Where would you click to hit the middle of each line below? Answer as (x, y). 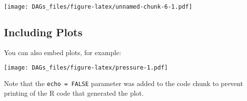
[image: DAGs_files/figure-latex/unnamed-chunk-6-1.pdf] (98, 7)
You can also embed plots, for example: (63, 52)
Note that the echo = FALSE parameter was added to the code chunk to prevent (123, 83)
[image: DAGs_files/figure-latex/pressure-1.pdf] (86, 68)
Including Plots (43, 32)
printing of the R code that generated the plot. (74, 93)
